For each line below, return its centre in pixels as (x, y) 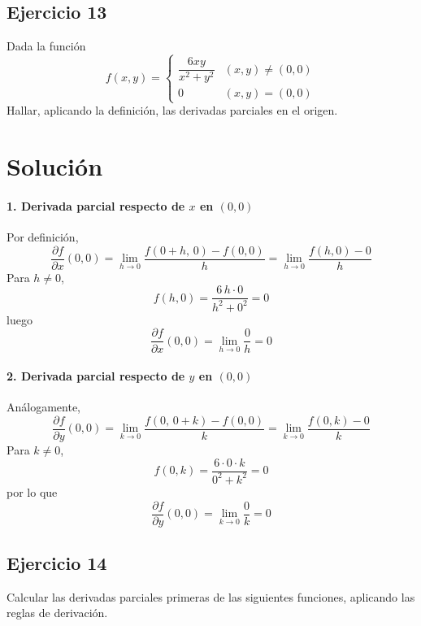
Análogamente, (43, 407)
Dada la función (46, 46)
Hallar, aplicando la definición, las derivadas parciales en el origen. (172, 110)
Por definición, (43, 237)
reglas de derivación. (57, 613)
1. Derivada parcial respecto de (96, 205)
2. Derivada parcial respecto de (96, 376)
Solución (55, 166)
